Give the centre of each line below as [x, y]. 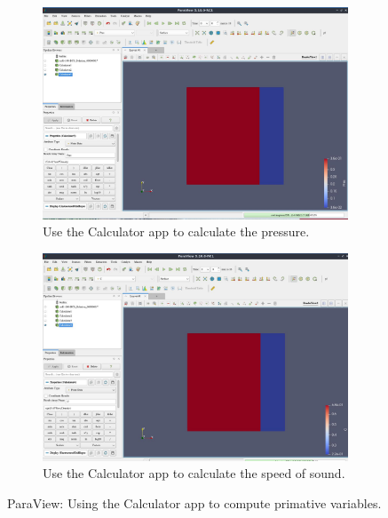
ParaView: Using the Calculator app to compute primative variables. [194, 503]
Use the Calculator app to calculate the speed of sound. [194, 473]
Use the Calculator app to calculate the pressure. [176, 231]
